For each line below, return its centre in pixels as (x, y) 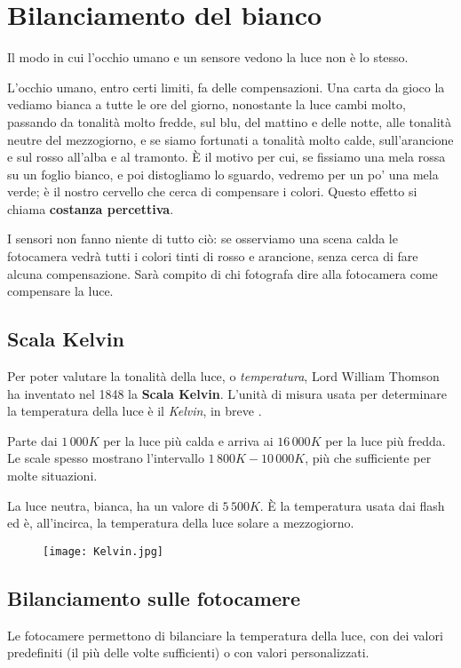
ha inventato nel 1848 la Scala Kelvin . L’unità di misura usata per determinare (227, 393)
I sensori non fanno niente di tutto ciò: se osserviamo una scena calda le (203, 239)
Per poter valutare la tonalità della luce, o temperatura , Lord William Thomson (223, 376)
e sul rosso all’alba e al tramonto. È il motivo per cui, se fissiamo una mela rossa (227, 157)
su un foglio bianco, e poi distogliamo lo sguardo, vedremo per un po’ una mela (223, 174)
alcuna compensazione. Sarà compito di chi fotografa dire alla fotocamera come (223, 273)
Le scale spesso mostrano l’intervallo (106, 458)
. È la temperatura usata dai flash (352, 505)
